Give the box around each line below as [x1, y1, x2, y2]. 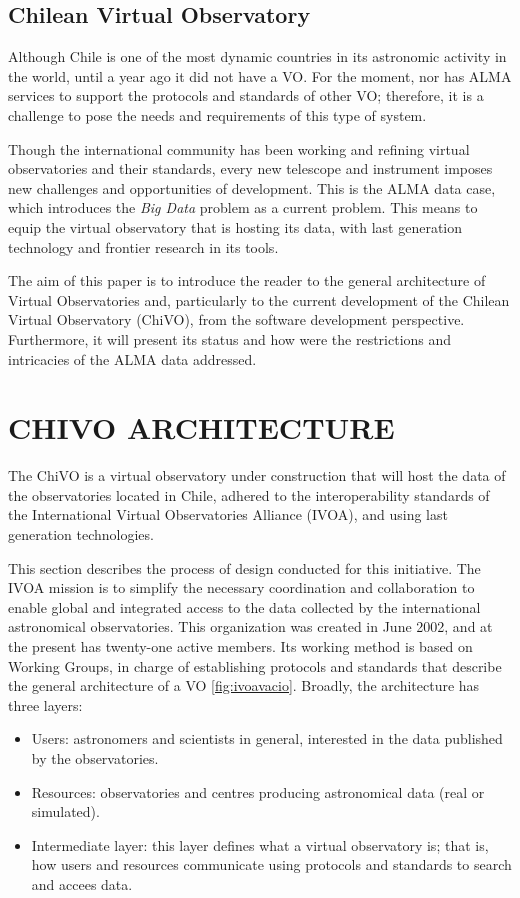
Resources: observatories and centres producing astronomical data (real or [31, 781, 485, 802]
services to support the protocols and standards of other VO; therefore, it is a [8, 85, 484, 106]
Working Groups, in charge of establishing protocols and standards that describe [8, 655, 502, 676]
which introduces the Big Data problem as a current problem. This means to [8, 197, 478, 218]
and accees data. [31, 873, 133, 894]
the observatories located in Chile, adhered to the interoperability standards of [8, 484, 490, 505]
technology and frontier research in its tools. [8, 236, 279, 257]
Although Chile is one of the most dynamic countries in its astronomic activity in [8, 46, 507, 67]
